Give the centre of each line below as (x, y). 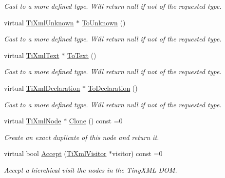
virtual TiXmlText (32, 55)
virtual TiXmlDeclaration (42, 88)
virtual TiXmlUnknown (39, 22)
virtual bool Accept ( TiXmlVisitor (55, 153)
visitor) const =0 (137, 153)
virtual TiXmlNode (33, 121)
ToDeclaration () (113, 88)
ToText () (82, 55)
